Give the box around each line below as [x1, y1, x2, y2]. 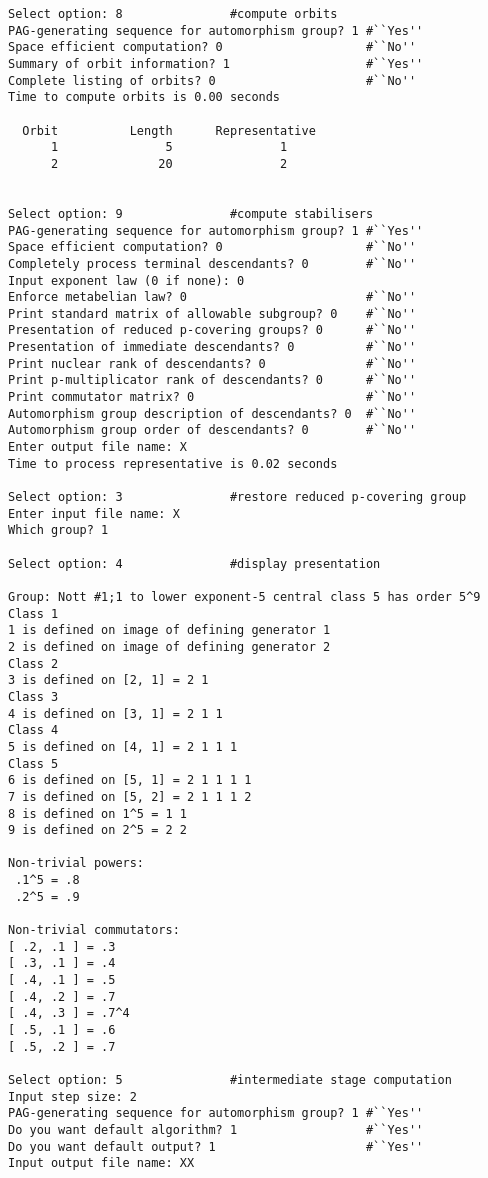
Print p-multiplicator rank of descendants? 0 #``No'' [8, 373, 417, 388]
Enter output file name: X [8, 440, 187, 455]
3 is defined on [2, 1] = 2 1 [8, 673, 209, 688]
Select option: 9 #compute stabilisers [8, 206, 374, 221]
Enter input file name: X [8, 506, 180, 521]
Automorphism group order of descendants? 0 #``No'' [8, 423, 417, 438]
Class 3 [8, 689, 59, 704]
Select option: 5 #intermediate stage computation [8, 1073, 452, 1087]
